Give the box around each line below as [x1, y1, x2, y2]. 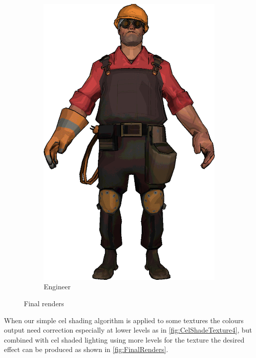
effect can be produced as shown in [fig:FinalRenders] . [4, 344, 169, 355]
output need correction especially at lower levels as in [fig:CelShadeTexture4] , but [4, 325, 252, 335]
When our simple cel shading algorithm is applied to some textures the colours [4, 315, 244, 325]
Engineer [44, 281, 71, 292]
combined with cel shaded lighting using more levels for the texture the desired [4, 334, 245, 345]
